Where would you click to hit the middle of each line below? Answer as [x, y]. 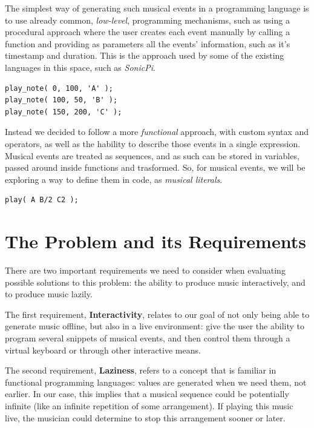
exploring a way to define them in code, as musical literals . [114, 179]
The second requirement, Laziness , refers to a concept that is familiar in [141, 370]
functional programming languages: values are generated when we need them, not [156, 382]
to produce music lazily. [49, 294]
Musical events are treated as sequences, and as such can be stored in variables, [152, 155]
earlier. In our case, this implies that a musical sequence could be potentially [147, 394]
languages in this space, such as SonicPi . [80, 67]
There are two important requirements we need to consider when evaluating [145, 270]
